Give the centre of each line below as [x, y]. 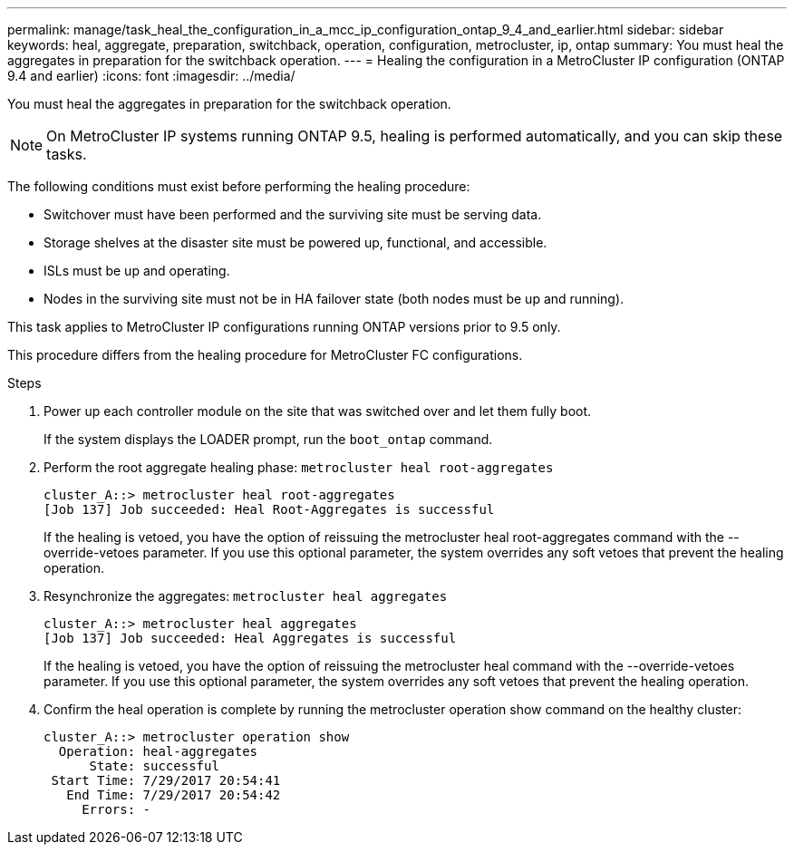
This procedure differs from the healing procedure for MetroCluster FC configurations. [265, 355]
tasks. [67, 154]
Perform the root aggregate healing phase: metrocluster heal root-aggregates [299, 467]
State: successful [154, 766]
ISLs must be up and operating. [137, 271]
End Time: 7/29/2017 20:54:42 [174, 795]
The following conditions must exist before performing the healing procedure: [239, 186]
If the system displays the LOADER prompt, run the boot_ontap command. [268, 439]
